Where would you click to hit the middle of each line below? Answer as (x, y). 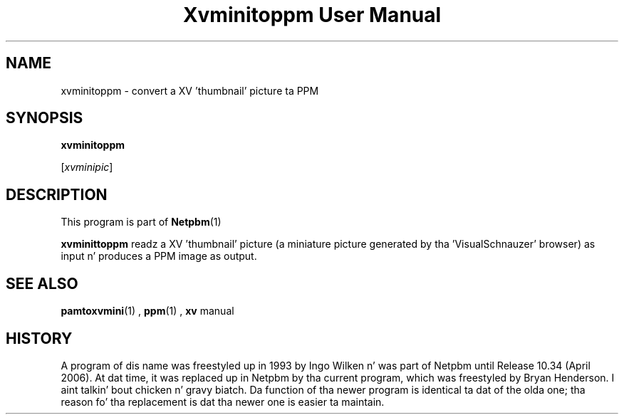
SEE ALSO (42, 283)
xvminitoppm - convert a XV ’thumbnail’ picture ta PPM (190, 90)
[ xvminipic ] (87, 167)
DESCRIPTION (57, 194)
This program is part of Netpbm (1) (141, 222)
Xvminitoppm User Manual (312, 15)
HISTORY (39, 338)
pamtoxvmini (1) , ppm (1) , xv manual (147, 311)
